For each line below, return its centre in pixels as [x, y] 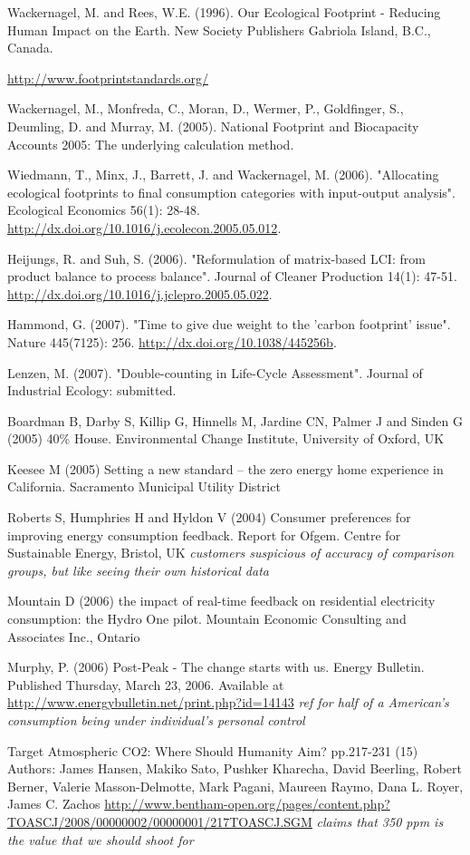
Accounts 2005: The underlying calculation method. [151, 144]
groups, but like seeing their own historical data [138, 570]
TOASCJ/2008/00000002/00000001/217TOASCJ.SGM [160, 821]
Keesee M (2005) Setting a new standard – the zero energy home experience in [225, 468]
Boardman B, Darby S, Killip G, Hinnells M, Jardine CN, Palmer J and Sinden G [235, 420]
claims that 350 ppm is [380, 821]
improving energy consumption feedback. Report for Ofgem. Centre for [204, 534]
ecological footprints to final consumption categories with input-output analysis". [231, 192]
